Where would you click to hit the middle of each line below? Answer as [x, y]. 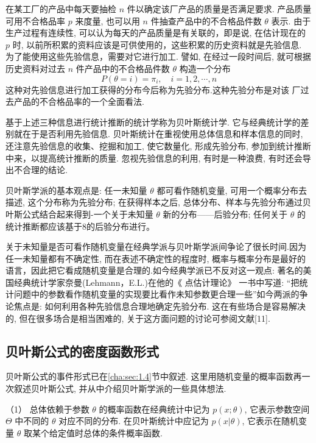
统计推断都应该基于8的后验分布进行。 [80, 226]
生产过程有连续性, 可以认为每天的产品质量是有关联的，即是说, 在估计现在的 [156, 33]
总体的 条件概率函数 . [123, 432]
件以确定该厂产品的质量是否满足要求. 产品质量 [219, 9]
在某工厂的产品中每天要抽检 [61, 9]
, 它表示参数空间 [277, 409]
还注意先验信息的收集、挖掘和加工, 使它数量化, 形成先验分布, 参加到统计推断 [158, 145]
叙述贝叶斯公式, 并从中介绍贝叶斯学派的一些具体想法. [120, 388]
